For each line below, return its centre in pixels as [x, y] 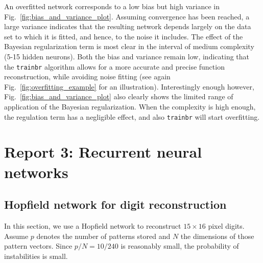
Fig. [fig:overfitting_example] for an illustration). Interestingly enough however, [129, 86]
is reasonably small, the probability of [180, 246]
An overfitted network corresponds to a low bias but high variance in [112, 6]
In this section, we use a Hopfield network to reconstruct [93, 226]
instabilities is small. [36, 256]
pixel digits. [226, 226]
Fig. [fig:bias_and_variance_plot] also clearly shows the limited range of [119, 96]
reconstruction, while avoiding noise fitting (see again [87, 76]
